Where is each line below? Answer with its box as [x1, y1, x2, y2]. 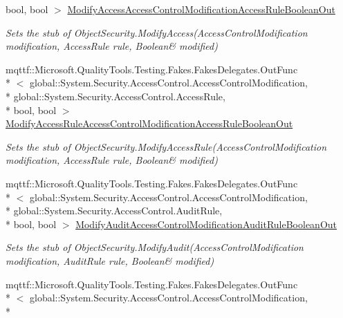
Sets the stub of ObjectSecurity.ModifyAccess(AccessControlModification [6, 25, 308, 39]
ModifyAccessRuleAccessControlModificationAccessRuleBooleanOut [6, 116, 293, 131]
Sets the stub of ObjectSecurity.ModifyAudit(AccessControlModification [6, 240, 304, 254]
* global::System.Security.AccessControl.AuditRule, [6, 203, 223, 218]
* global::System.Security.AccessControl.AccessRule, [6, 88, 225, 103]
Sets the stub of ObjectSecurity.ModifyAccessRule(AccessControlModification [6, 139, 327, 153]
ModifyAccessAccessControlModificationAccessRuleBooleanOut [67, 2, 335, 16]
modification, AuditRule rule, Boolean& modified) [6, 253, 214, 268]
